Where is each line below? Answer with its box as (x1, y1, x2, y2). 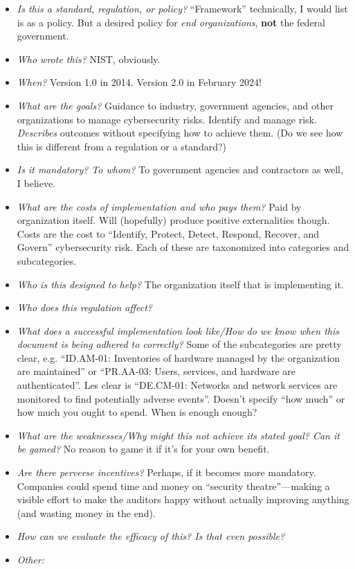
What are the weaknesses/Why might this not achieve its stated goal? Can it (17, 428, 340, 442)
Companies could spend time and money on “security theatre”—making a (17, 478, 330, 493)
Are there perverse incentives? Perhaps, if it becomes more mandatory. (17, 465, 316, 480)
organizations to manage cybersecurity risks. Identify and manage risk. (17, 112, 317, 126)
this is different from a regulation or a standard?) (17, 139, 227, 153)
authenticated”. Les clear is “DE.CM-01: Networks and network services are (17, 378, 338, 392)
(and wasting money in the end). (17, 505, 156, 520)
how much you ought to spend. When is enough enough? (17, 405, 257, 419)
